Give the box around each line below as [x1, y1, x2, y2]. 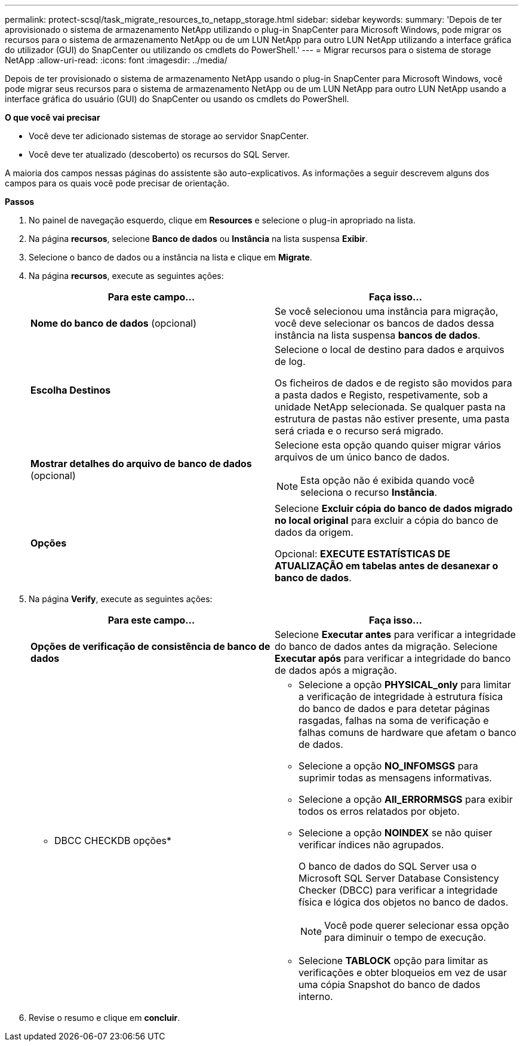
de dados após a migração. [275, 664, 397, 676]
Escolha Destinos [30, 384, 111, 396]
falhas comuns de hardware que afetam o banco [299, 726, 516, 738]
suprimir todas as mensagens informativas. [299, 772, 492, 784]
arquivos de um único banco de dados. [275, 451, 450, 463]
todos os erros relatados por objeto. [299, 805, 460, 817]
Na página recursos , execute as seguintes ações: [29, 271, 224, 281]
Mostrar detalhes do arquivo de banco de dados [30, 458, 252, 470]
